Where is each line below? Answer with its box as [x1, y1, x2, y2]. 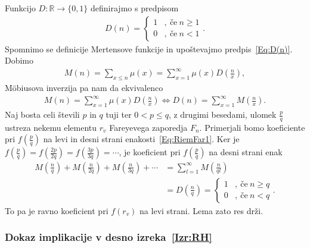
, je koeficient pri [119, 146, 181, 158]
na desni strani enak [209, 146, 283, 158]
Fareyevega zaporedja [109, 121, 188, 133]
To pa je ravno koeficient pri [5, 204, 108, 216]
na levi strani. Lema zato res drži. [139, 204, 263, 216]
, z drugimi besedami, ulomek [168, 108, 277, 121]
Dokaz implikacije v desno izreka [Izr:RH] [5, 230, 212, 244]
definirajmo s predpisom [91, 2, 179, 14]
